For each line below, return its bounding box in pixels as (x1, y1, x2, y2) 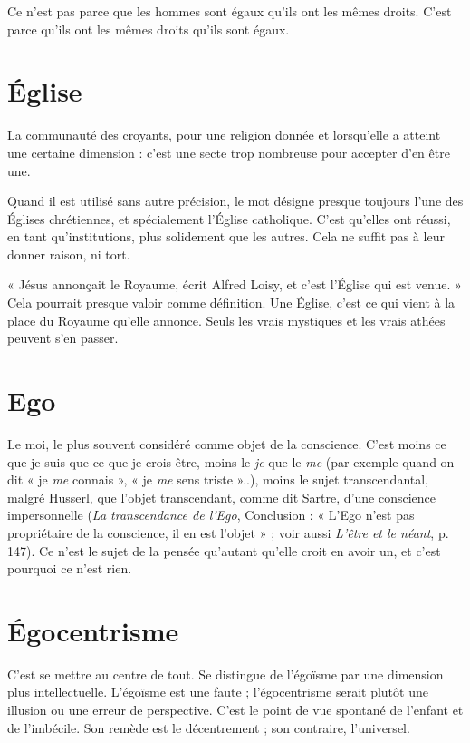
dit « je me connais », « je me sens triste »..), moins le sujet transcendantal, (7, 470, 429, 489)
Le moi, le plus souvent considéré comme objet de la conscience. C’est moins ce (7, 434, 446, 453)
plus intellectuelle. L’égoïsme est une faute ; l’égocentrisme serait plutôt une (7, 682, 428, 701)
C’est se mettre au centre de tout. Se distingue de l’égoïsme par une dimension (7, 664, 444, 683)
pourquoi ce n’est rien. (7, 559, 132, 578)
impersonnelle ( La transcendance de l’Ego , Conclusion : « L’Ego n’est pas (7, 505, 415, 524)
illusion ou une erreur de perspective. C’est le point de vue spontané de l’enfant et (7, 700, 464, 719)
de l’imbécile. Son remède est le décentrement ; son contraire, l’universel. (7, 718, 410, 737)
